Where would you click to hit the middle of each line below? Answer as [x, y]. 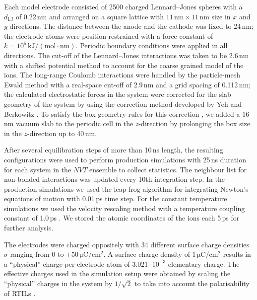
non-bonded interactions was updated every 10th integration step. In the [114, 179]
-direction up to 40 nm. [62, 133]
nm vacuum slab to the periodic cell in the [69, 123]
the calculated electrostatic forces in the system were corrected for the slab [118, 94]
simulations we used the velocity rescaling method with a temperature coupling [125, 208]
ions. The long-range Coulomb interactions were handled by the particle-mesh [122, 75]
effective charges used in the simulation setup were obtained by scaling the [117, 273]
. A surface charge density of [147, 254]
